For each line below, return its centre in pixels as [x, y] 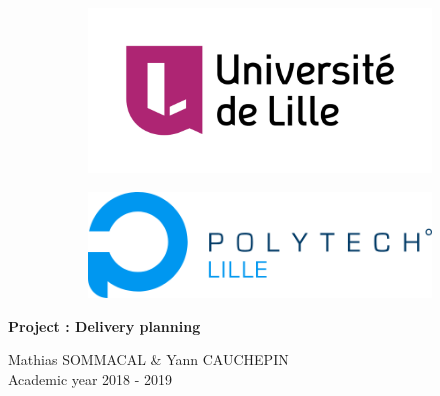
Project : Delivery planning [104, 325]
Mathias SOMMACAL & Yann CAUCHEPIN [148, 359]
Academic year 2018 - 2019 [90, 378]
